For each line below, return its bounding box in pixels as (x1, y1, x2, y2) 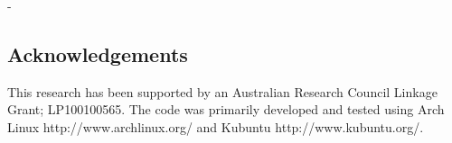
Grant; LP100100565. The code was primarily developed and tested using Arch (7, 100, 445, 119)
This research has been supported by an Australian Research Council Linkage (7, 82, 438, 101)
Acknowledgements (7, 40, 188, 67)
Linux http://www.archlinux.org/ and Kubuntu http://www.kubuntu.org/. (7, 117, 424, 136)
